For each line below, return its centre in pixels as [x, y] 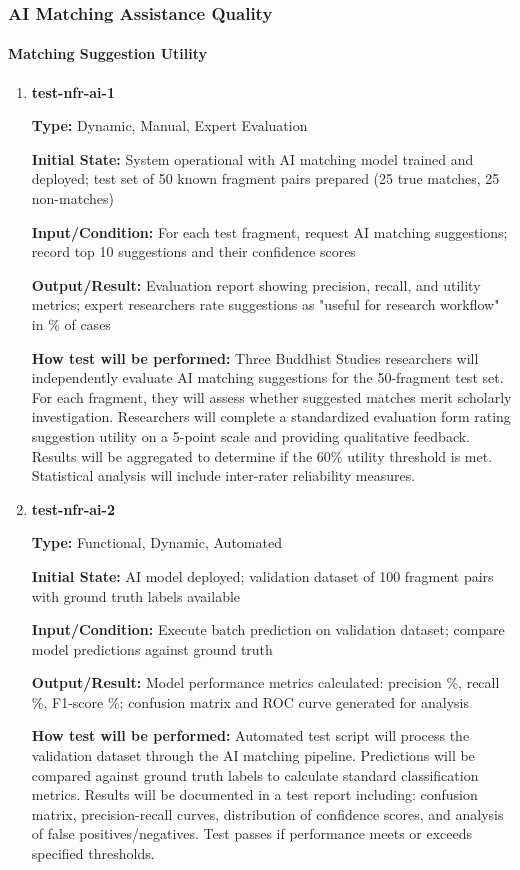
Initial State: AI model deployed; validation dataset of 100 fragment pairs [262, 575]
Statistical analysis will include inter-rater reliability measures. [223, 475]
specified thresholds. [93, 853]
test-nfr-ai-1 [73, 91]
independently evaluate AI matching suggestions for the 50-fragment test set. [267, 377]
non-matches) [72, 198]
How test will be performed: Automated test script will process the [250, 735]
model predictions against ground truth [152, 648]
